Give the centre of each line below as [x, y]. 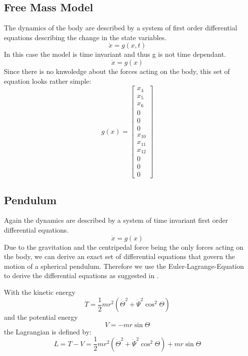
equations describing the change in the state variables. [85, 37]
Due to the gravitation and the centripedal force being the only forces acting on [124, 247]
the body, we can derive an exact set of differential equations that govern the [120, 256]
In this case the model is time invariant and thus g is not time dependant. [115, 54]
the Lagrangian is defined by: [48, 331]
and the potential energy [41, 317]
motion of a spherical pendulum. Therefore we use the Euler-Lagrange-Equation [124, 266]
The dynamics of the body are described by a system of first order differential [121, 28]
